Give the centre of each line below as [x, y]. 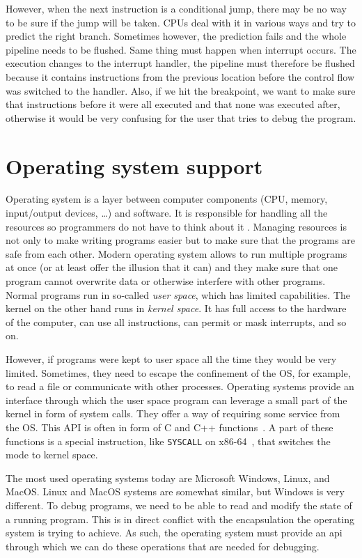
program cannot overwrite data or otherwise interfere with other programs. [166, 281]
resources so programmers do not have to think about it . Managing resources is [176, 226]
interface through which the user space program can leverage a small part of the [176, 400]
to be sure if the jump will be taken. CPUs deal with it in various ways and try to [181, 22]
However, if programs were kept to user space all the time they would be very [171, 359]
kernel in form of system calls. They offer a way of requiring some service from [173, 413]
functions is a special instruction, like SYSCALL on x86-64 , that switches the [168, 441]
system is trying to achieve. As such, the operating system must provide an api [174, 533]
